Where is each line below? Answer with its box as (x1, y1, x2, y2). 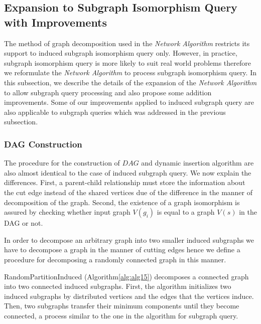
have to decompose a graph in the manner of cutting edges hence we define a (4, 244, 240, 255)
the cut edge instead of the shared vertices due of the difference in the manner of (4, 187, 253, 197)
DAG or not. (4, 218, 43, 228)
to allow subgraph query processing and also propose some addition (4, 87, 212, 97)
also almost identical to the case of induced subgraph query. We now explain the (4, 167, 251, 178)
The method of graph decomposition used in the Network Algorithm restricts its (4, 38, 250, 48)
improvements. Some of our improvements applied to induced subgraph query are (4, 97, 254, 107)
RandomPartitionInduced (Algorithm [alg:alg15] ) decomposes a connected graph (4, 271, 249, 281)
